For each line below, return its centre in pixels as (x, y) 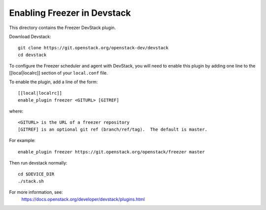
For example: (22, 140)
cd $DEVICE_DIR (36, 174)
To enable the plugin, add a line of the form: (53, 82)
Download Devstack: (30, 36)
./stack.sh (31, 181)
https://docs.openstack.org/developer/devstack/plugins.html (83, 199)
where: (16, 111)
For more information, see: (36, 192)
